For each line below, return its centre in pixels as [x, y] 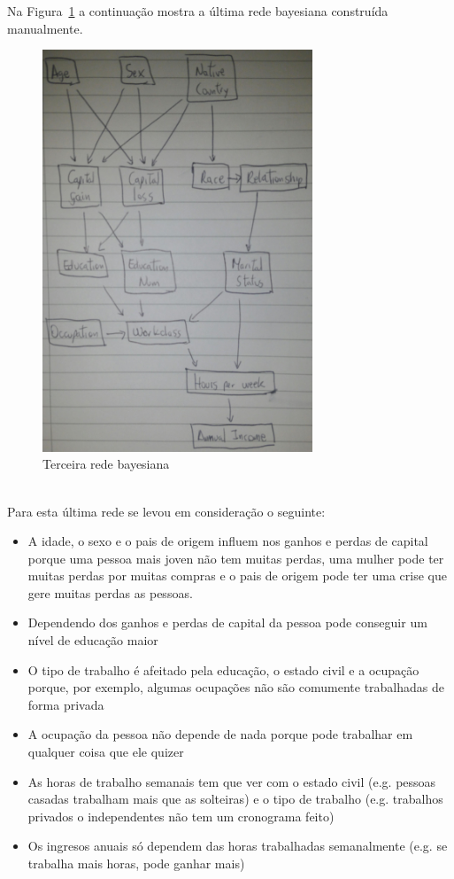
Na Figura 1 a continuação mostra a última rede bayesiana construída [198, 11]
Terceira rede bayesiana [106, 464]
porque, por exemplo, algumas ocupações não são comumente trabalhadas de [236, 687]
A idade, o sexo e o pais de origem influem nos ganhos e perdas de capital [228, 541]
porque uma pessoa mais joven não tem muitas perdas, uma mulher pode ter [236, 558]
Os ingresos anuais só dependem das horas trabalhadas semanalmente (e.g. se [238, 846]
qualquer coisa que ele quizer [106, 752]
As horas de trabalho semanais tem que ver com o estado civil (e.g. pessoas [232, 781]
